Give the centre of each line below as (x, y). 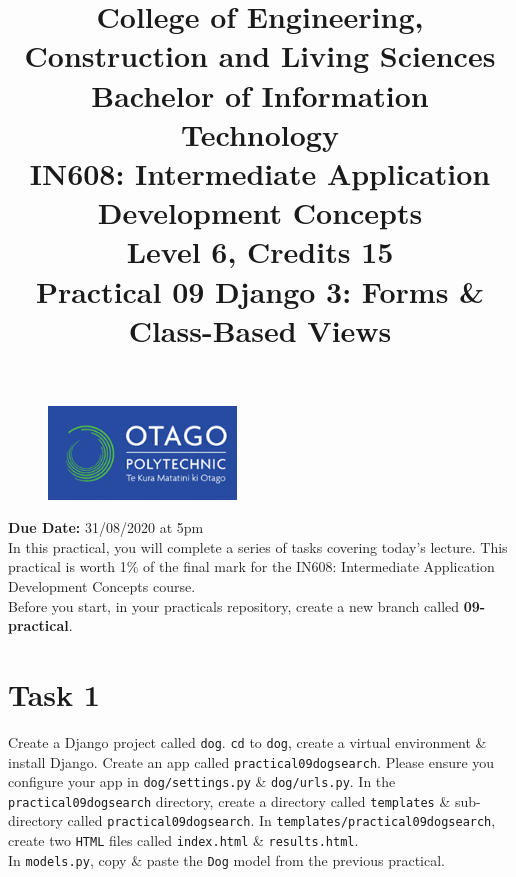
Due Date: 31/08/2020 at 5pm (106, 527)
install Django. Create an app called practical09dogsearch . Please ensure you (251, 761)
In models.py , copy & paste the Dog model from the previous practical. (226, 859)
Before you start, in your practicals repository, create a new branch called (234, 605)
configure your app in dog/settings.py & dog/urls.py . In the (202, 781)
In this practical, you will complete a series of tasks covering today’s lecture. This (258, 546)
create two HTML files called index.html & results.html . (183, 840)
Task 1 (54, 693)
